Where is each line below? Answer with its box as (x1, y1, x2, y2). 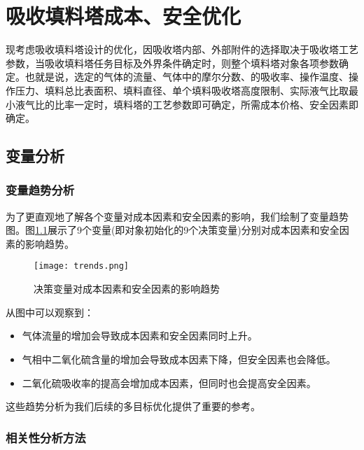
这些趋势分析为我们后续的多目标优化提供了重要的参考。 (6, 399, 260, 414)
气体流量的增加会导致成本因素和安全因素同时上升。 (22, 328, 258, 343)
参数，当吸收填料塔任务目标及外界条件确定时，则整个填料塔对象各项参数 (6, 55, 339, 70)
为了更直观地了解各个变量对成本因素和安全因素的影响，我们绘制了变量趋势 (6, 209, 349, 223)
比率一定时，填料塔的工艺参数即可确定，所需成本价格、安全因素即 (54, 97, 358, 111)
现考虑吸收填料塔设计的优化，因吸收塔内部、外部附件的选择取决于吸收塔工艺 (6, 42, 358, 57)
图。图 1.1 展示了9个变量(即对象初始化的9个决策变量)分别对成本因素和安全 (6, 223, 339, 237)
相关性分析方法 (6, 428, 86, 446)
